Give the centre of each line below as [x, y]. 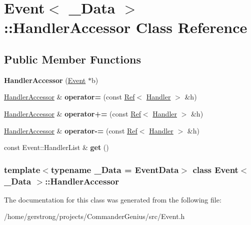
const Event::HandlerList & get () [56, 147]
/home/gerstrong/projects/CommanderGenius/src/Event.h [94, 216]
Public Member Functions [72, 59]
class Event [215, 169]
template [22, 169]
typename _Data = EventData [115, 169]
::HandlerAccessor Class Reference [126, 27]
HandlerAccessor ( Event [45, 80]
